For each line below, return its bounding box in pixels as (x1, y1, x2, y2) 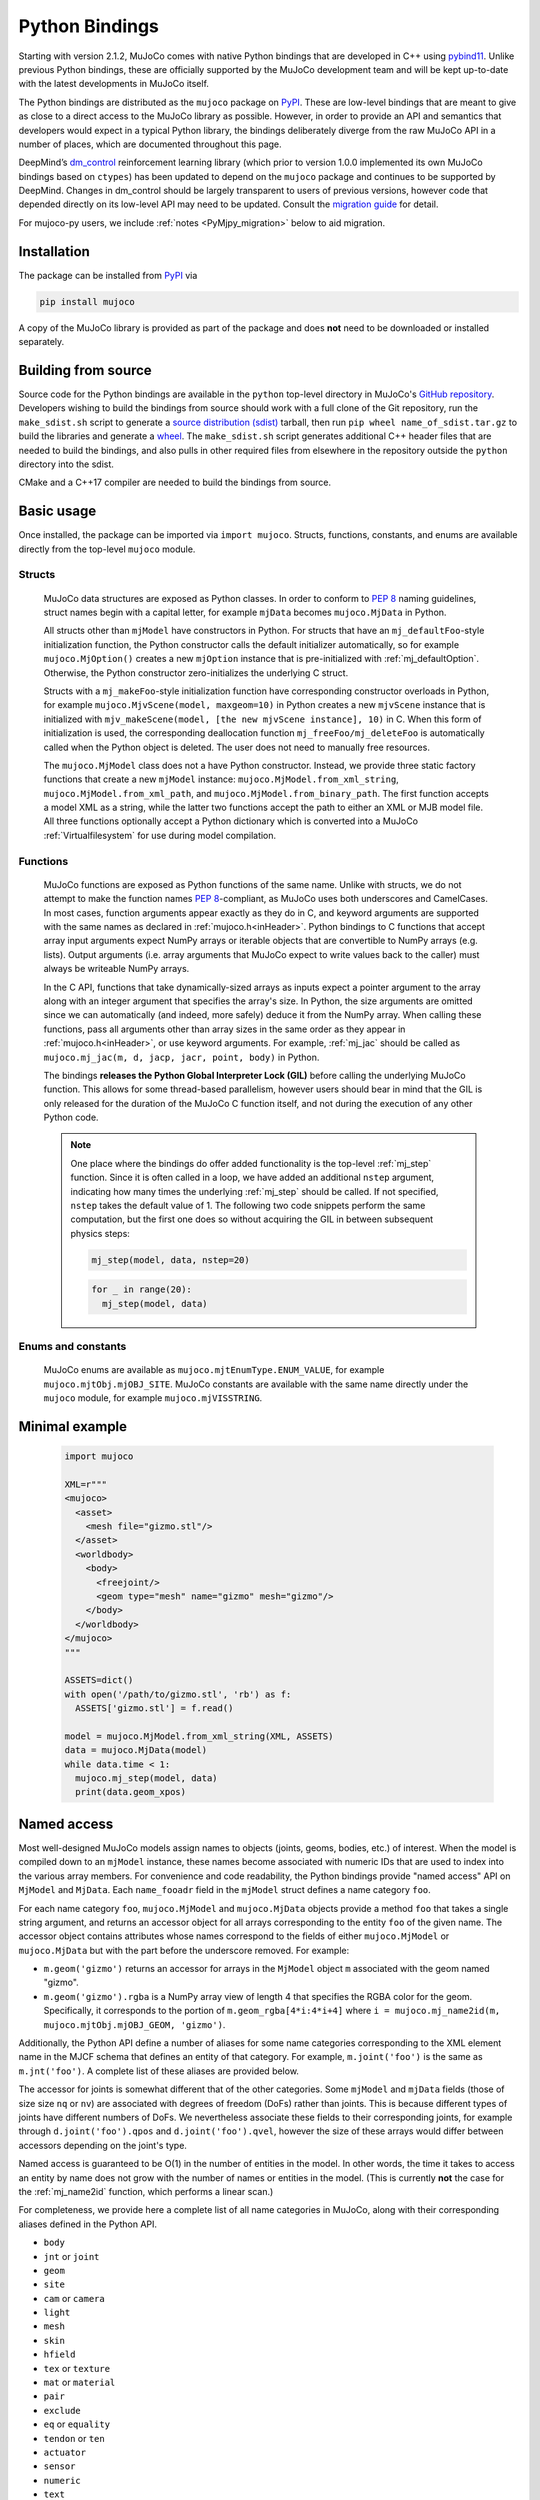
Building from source (18, 361, 152, 379)
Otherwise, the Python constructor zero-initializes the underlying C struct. (43, 666, 349, 679)
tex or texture (43, 2362, 110, 2374)
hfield (43, 2349, 76, 2360)
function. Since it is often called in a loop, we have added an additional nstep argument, (70, 1171, 435, 1184)
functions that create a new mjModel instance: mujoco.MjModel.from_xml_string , (43, 773, 399, 785)
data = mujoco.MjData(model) (64, 1745, 208, 1756)
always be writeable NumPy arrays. (43, 963, 190, 975)
